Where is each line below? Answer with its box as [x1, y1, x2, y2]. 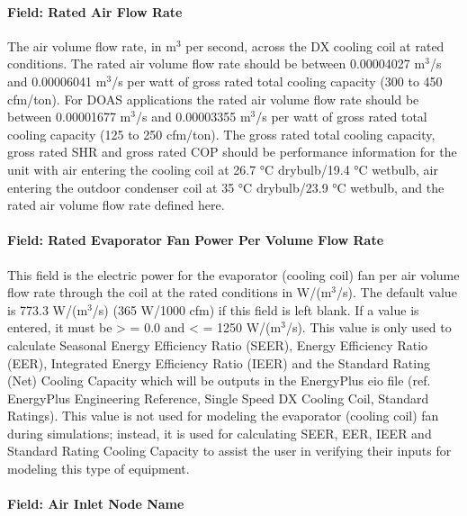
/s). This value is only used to [285, 318, 452, 337]
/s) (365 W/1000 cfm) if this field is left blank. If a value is [92, 300, 419, 319]
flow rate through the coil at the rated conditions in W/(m [7, 283, 332, 302]
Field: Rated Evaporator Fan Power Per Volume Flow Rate [7, 231, 384, 249]
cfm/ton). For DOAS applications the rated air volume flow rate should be [7, 89, 419, 108]
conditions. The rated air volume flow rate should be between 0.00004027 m [7, 54, 426, 73]
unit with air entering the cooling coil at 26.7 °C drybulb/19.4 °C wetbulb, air [7, 159, 438, 178]
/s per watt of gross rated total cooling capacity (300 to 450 [112, 71, 443, 90]
